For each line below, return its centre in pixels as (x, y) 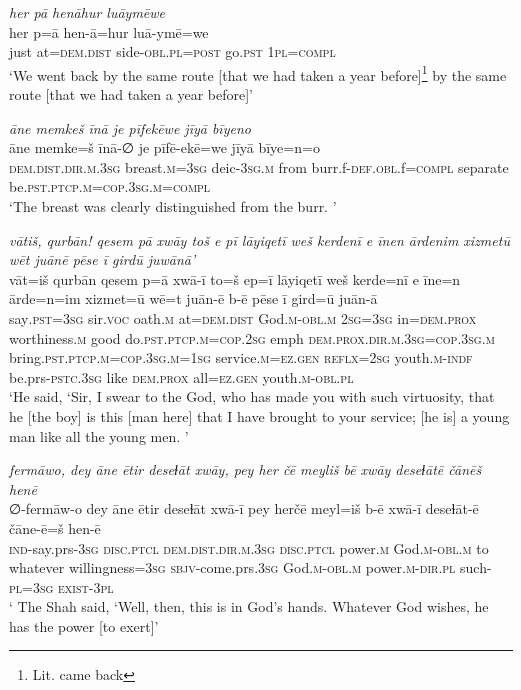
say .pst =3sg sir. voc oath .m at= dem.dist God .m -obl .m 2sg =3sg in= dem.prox (243, 317)
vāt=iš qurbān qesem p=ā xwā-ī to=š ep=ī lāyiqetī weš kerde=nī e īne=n (235, 278)
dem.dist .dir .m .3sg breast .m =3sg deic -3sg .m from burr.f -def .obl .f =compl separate (259, 166)
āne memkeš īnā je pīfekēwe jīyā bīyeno (130, 127)
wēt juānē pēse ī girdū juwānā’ (102, 259)
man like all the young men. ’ (99, 435)
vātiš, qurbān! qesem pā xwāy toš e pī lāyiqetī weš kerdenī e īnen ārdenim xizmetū (259, 239)
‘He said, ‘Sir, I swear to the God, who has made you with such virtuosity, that (252, 396)
